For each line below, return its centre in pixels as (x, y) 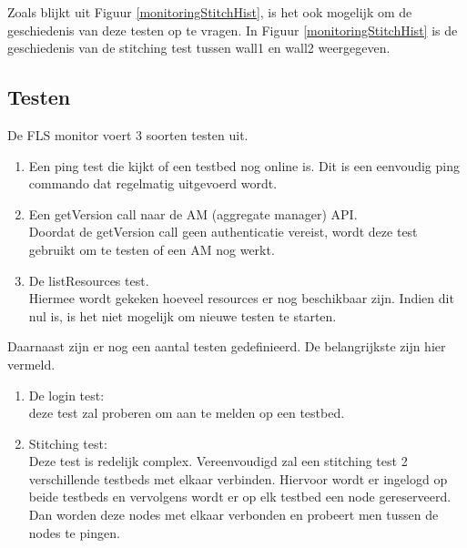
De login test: (66, 395)
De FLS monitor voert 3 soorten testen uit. (128, 134)
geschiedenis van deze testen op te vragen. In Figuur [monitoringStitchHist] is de (233, 30)
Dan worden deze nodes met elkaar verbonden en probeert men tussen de (233, 515)
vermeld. (31, 364)
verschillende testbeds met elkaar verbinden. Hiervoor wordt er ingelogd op (238, 478)
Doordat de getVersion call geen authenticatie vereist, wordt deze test (223, 232)
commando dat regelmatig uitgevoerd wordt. (153, 183)
